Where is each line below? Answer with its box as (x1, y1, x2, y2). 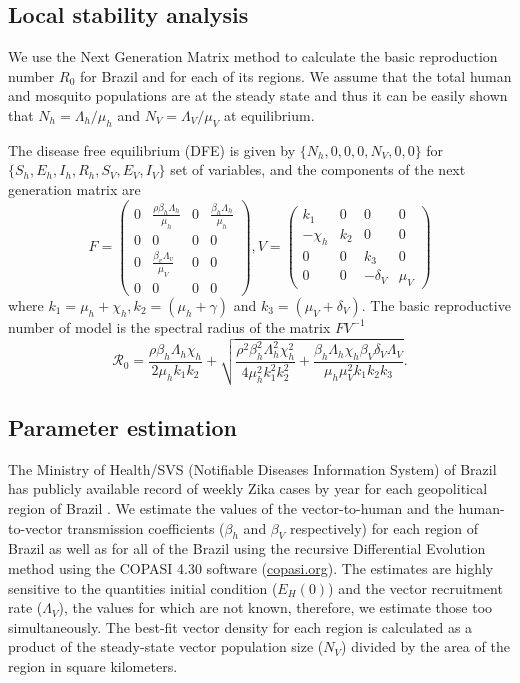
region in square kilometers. (8, 655, 178, 676)
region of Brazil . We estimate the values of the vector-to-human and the (8, 497, 454, 518)
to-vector (8, 517, 63, 538)
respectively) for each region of (289, 517, 478, 538)
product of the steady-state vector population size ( (8, 636, 324, 657)
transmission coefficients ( (67, 517, 225, 538)
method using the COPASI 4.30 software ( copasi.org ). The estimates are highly (8, 557, 494, 578)
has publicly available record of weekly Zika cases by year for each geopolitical (8, 478, 488, 499)
